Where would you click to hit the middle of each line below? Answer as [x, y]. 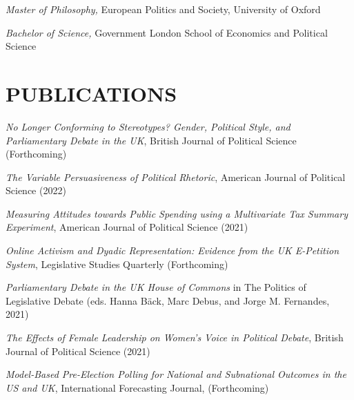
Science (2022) [36, 190]
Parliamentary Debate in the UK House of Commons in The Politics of [156, 287]
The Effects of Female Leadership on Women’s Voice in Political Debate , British [175, 337]
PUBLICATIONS [91, 93]
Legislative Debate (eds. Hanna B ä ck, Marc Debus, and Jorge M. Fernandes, [168, 300]
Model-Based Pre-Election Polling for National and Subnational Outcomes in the [176, 374]
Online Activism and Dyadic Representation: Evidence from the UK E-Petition [173, 250]
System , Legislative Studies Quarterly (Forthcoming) [117, 264]
